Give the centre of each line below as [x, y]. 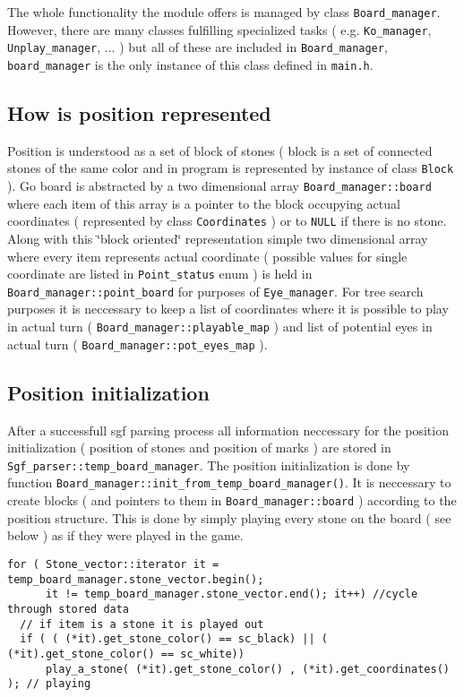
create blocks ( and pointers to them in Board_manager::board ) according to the [232, 500]
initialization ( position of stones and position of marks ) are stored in [199, 447]
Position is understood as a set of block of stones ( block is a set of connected [220, 150]
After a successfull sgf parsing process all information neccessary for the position [228, 430]
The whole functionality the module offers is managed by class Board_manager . [224, 12]
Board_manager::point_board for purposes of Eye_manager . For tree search [215, 291]
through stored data [69, 609]
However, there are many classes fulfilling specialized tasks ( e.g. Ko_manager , [219, 29]
